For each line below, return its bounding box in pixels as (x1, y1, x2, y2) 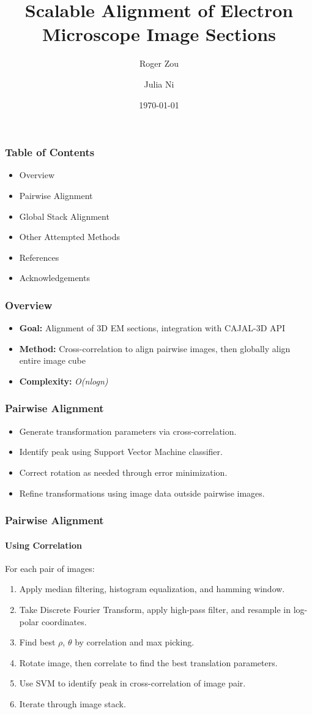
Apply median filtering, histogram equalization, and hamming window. (19, 582, 285, 595)
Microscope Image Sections (42, 21, 276, 47)
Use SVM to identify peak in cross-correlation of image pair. (19, 677, 246, 690)
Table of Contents (5, 145, 95, 160)
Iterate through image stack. (19, 697, 126, 710)
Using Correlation (5, 538, 82, 551)
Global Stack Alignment (19, 209, 110, 222)
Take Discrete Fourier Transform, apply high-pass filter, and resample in (19, 603, 291, 615)
